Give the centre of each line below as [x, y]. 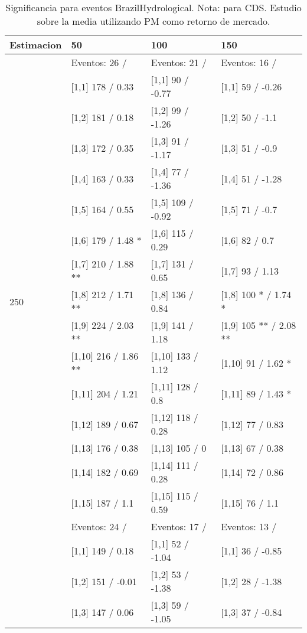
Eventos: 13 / [249, 526]
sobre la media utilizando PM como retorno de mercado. [153, 21]
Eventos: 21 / [179, 62]
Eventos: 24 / [99, 526]
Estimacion [36, 45]
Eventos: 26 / [99, 62]
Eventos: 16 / [249, 62]
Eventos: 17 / [179, 526]
